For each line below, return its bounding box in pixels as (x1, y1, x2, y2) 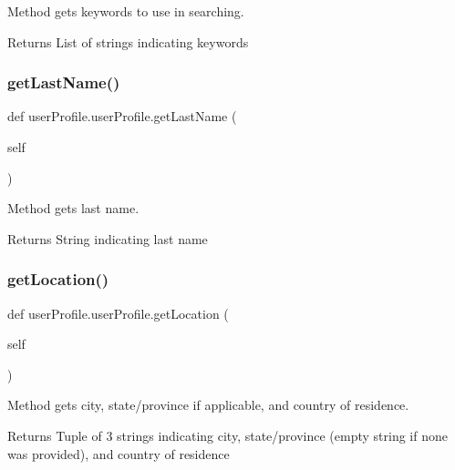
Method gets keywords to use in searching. (7, 2, 244, 20)
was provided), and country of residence (7, 444, 230, 463)
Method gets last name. (7, 199, 140, 218)
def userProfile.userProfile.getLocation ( (7, 303, 229, 322)
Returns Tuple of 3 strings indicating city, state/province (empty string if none (7, 425, 448, 444)
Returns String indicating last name (7, 229, 208, 248)
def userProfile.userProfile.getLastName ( (7, 107, 237, 126)
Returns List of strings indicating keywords (7, 32, 249, 51)
